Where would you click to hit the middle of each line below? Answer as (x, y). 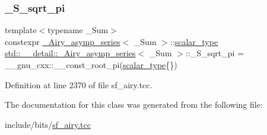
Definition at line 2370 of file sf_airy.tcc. (79, 84)
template (21, 30)
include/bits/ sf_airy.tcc (48, 124)
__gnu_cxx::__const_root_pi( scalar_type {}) (91, 65)
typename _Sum (78, 30)
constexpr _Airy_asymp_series (63, 41)
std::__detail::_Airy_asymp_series (70, 53)
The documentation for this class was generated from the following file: (134, 105)
